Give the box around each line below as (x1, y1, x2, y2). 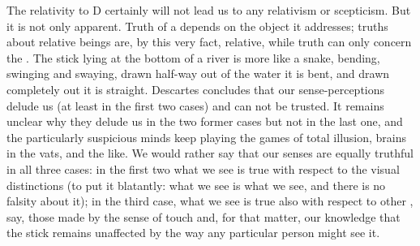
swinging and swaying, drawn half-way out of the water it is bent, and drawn (6, 65, 390, 82)
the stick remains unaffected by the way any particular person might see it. (6, 224, 380, 241)
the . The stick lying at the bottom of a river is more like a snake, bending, (6, 49, 380, 66)
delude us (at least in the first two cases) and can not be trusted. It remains (6, 97, 384, 114)
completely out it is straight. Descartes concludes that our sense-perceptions (6, 80, 385, 97)
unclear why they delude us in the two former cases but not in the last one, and (6, 113, 403, 130)
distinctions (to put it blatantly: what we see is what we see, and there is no (6, 176, 386, 193)
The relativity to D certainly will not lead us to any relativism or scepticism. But (6, 2, 411, 18)
